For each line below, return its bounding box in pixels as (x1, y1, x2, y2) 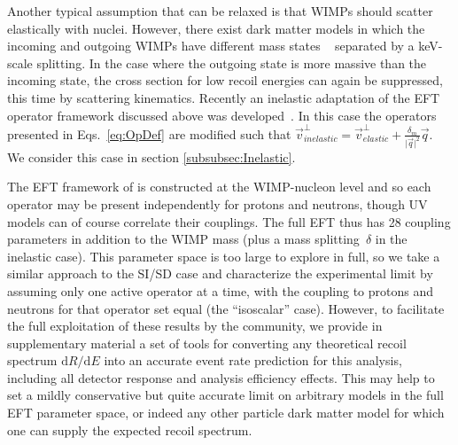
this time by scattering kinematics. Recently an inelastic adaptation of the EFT (7, 88, 440, 106)
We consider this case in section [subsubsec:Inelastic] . (7, 147, 296, 166)
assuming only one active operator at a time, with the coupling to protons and (7, 281, 434, 300)
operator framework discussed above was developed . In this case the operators (7, 105, 437, 124)
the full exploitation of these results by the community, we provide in (7, 316, 383, 335)
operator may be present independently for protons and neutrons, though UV (7, 194, 428, 213)
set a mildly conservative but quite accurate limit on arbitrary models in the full (7, 386, 444, 404)
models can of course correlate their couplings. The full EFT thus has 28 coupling (7, 212, 451, 230)
